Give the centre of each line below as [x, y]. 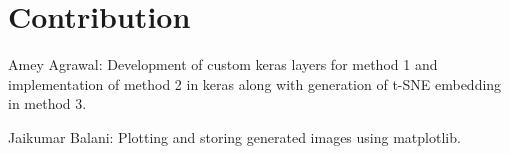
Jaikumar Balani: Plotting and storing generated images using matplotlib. [234, 136]
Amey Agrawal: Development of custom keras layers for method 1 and [223, 64]
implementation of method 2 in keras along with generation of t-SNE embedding [255, 83]
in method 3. [47, 103]
